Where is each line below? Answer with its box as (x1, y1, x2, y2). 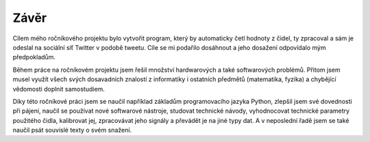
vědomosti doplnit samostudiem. (12, 85, 106, 93)
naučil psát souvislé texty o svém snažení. (12, 126, 132, 134)
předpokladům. (12, 53, 56, 61)
